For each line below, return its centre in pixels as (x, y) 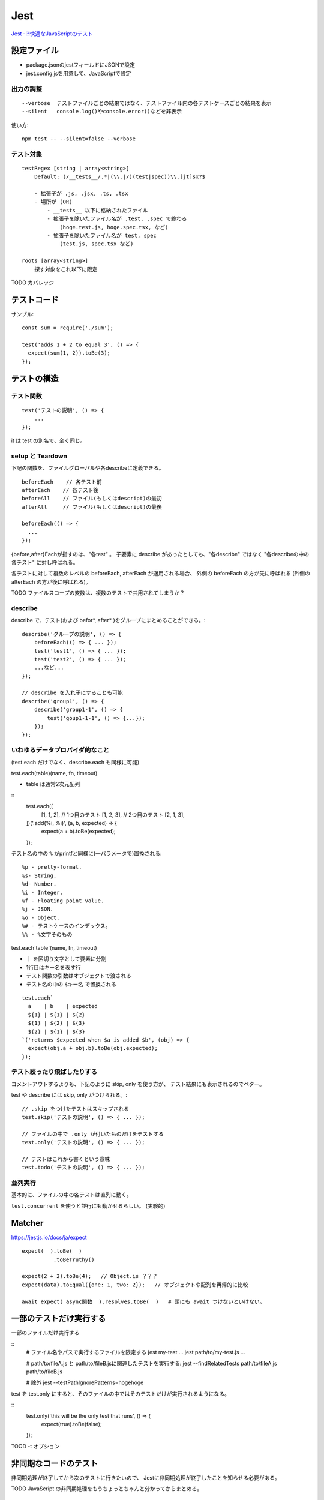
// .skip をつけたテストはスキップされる (75, 1109)
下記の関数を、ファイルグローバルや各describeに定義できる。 (88, 468)
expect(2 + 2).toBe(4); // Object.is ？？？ (90, 1276)
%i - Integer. (42, 892)
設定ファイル (35, 51)
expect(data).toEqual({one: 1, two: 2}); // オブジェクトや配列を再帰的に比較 (135, 1285)
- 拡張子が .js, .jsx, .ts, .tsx (81, 194)
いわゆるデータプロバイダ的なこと (60, 750)
